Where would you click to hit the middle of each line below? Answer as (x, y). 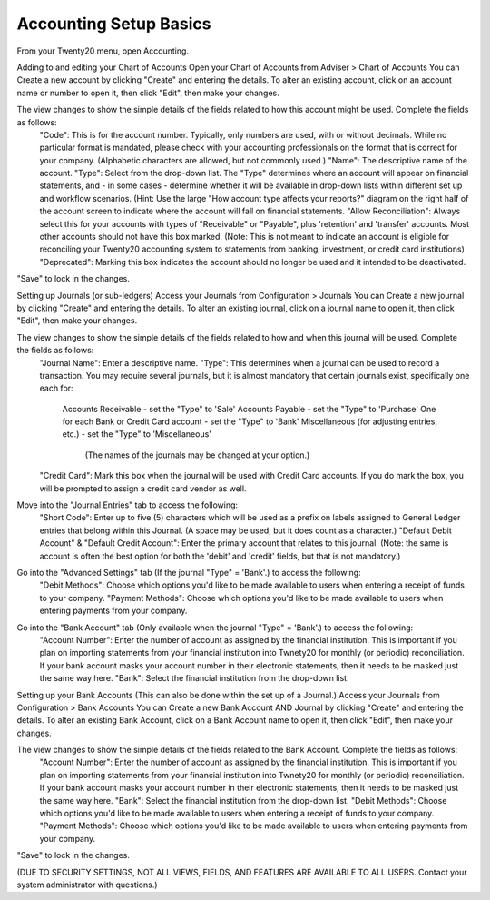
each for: (56, 388)
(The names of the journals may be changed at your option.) (197, 455)
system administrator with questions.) (87, 885)
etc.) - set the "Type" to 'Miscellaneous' (137, 434)
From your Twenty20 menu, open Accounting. (103, 51)
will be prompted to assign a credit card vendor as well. (143, 488)
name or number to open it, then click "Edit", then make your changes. (148, 93)
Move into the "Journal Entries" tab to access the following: (127, 505)
